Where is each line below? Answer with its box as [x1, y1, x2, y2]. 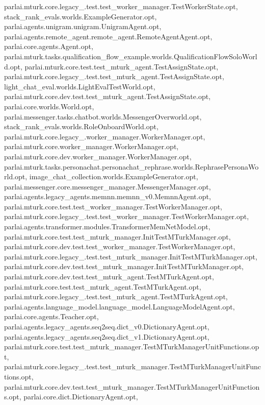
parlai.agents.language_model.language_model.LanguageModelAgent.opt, [4, 301, 235, 312]
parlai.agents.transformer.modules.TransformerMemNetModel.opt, [4, 221, 210, 232]
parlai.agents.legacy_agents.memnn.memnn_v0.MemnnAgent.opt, [4, 191, 211, 202]
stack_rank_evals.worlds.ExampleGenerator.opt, [4, 11, 157, 21]
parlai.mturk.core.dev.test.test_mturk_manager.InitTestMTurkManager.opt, [4, 261, 244, 272]
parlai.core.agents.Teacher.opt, [4, 311, 99, 322]
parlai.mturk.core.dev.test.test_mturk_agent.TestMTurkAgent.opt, [4, 271, 214, 282]
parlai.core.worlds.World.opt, [4, 101, 94, 111]
